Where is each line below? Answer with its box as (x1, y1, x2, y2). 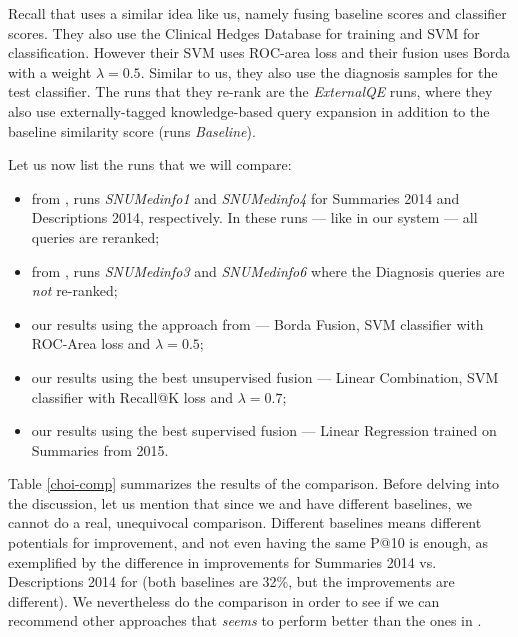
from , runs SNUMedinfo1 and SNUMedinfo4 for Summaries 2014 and (31, 187, 460, 208)
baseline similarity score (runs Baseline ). (8, 120, 256, 141)
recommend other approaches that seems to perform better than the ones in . (8, 610, 482, 631)
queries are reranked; (31, 226, 160, 247)
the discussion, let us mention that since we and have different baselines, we (8, 492, 473, 513)
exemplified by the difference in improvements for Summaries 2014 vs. (8, 551, 437, 572)
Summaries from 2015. (31, 439, 169, 460)
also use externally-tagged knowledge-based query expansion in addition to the (8, 100, 490, 121)
